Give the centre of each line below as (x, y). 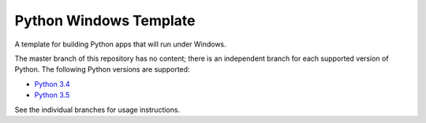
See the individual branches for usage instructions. (97, 110)
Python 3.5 (52, 95)
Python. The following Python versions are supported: (102, 69)
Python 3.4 (52, 84)
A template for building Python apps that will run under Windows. (120, 44)
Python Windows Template (105, 20)
